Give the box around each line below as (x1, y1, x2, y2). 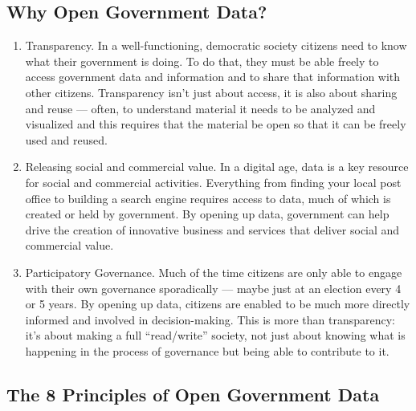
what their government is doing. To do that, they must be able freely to (25, 52, 379, 69)
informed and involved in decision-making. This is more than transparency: (25, 311, 395, 328)
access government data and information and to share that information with (25, 68, 401, 85)
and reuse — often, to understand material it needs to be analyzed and (25, 100, 376, 116)
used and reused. (25, 131, 108, 148)
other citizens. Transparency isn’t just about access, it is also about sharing (25, 83, 398, 100)
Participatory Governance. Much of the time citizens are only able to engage (25, 263, 402, 280)
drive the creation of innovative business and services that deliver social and (25, 221, 400, 238)
